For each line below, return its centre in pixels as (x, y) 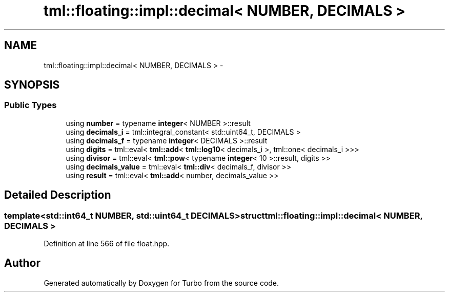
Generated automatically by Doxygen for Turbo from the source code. (161, 283)
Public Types (30, 105)
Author (22, 263)
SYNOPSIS (32, 85)
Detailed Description (58, 195)
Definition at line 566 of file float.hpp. (107, 244)
